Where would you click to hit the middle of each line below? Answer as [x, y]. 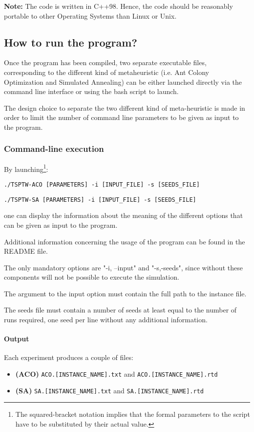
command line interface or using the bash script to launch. [91, 91]
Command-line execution [54, 149]
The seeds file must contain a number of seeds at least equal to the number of [120, 310]
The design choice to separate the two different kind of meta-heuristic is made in [125, 108]
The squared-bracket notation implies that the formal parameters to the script [133, 414]
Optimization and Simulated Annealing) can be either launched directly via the [123, 82]
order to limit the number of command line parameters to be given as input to [121, 117]
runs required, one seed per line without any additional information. [106, 320]
